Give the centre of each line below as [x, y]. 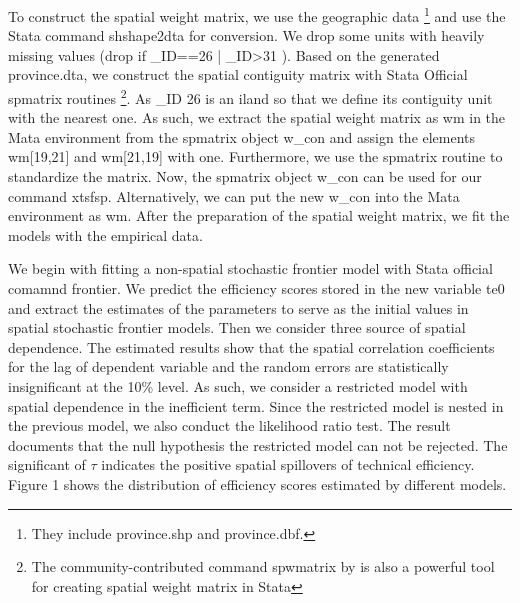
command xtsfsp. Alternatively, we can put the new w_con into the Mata [234, 195]
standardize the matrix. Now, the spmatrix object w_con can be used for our [245, 176]
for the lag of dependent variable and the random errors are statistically [228, 366]
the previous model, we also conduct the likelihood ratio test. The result [229, 425]
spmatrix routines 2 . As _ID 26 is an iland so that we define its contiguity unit [250, 96]
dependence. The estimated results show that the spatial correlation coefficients [251, 346]
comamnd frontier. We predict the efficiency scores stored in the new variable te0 [256, 288]
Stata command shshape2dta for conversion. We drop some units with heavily [246, 35]
